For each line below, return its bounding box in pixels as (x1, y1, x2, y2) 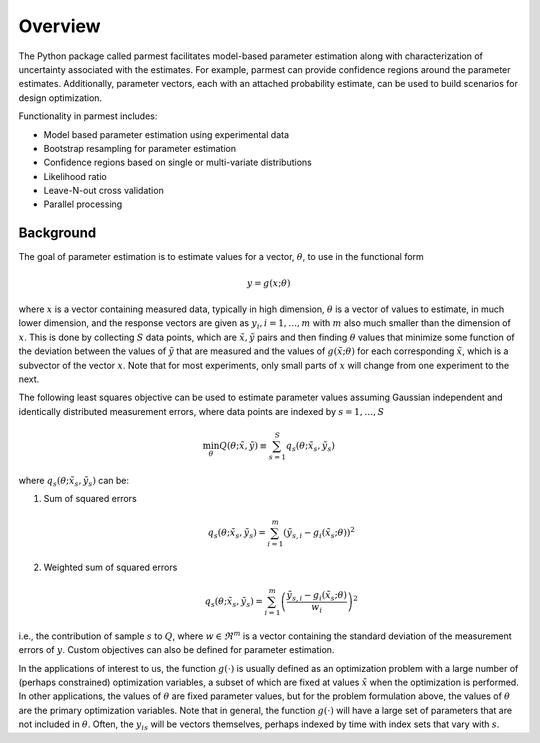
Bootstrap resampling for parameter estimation (43, 142, 237, 154)
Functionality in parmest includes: (18, 110, 158, 122)
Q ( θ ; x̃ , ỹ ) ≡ (218, 440, 268, 451)
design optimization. (18, 91, 103, 104)
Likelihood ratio (43, 170, 107, 182)
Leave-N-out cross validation (43, 185, 164, 197)
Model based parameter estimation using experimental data (43, 128, 290, 140)
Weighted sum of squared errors (43, 561, 178, 573)
